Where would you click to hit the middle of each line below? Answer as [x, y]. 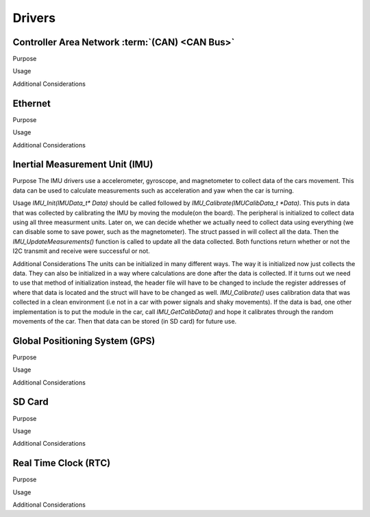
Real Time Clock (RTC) [62, 463]
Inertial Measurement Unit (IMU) [83, 165]
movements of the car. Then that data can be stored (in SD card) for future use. [125, 321]
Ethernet [32, 103]
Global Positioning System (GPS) [84, 340]
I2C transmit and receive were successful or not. [81, 251]
